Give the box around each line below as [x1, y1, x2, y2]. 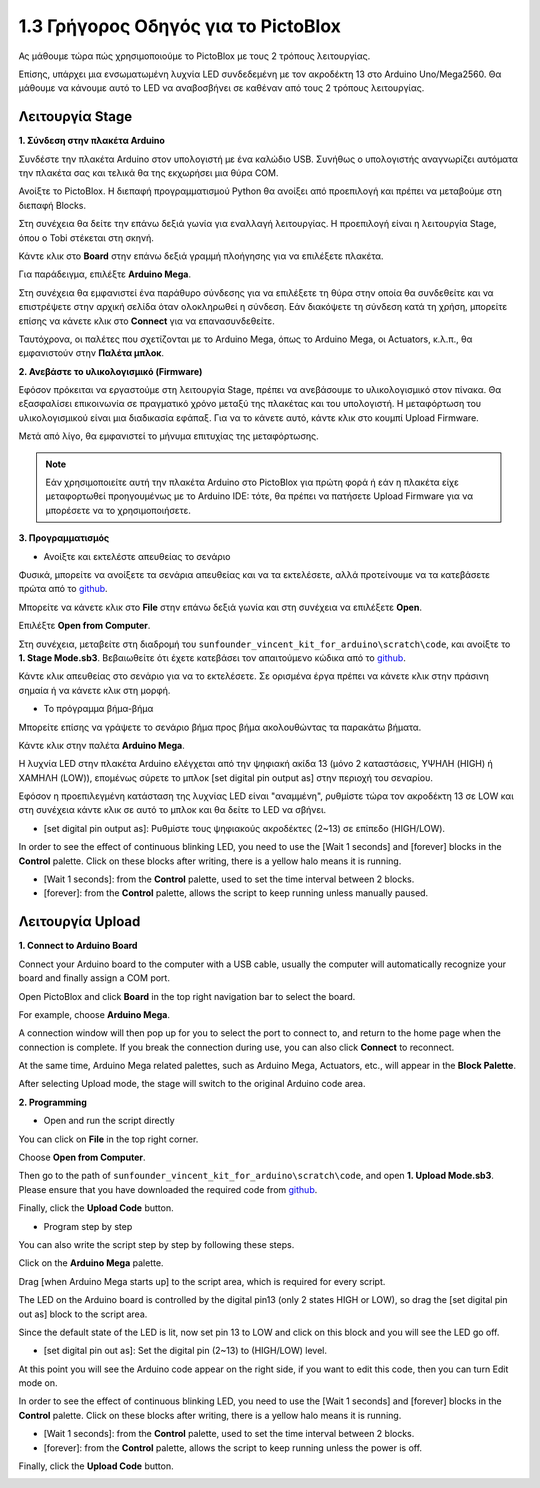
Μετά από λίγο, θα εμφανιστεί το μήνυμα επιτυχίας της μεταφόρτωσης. [18, 430, 319, 442]
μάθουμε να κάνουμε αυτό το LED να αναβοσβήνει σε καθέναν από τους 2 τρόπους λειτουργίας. [18, 82, 425, 94]
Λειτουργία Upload [18, 913, 141, 930]
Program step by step [43, 1220, 133, 1232]
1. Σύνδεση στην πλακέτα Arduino [18, 135, 165, 147]
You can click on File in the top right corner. [18, 1133, 199, 1145]
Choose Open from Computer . [18, 1151, 146, 1164]
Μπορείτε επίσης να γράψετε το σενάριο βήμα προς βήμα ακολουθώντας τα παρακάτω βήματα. [18, 721, 422, 733]
